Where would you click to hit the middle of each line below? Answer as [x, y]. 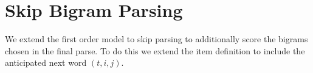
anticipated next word [46, 62]
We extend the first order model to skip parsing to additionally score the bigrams [156, 39]
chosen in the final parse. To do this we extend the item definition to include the [155, 50]
